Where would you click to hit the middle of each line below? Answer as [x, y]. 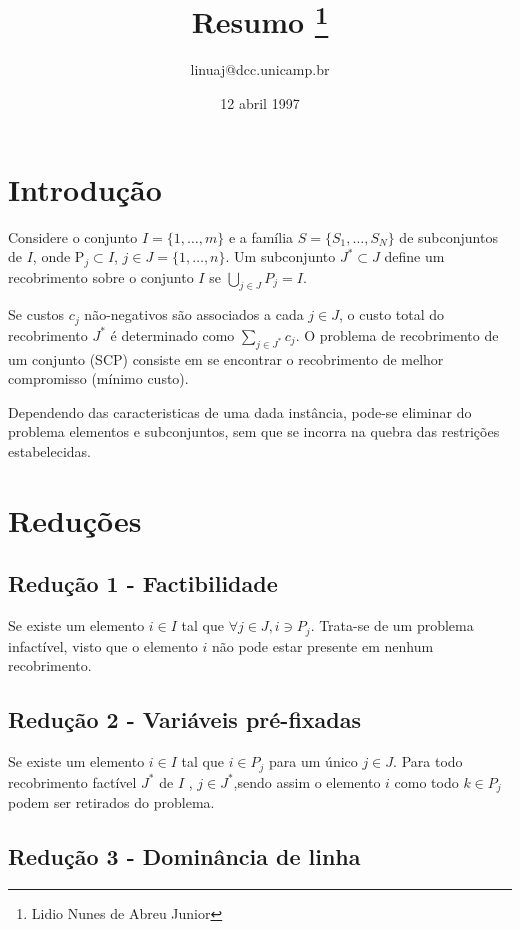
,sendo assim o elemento [307, 781]
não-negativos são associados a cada [194, 314]
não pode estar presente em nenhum [323, 645]
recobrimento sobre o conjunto [101, 276]
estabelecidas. [49, 451]
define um [414, 256]
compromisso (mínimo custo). [98, 378]
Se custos [36, 314]
